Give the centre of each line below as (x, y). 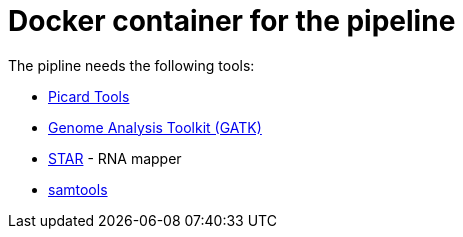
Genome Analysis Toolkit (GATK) (155, 127)
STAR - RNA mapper (115, 158)
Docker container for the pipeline (232, 21)
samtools (78, 189)
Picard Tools (89, 96)
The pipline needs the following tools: (131, 65)
